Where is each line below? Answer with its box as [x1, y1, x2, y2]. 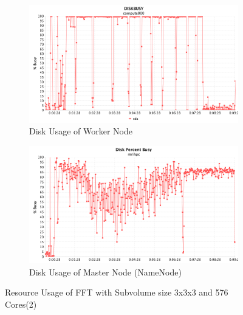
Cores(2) [5, 297, 37, 310]
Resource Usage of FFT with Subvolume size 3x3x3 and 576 [5, 286, 228, 299]
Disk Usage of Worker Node [29, 125, 132, 137]
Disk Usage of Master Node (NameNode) [29, 265, 182, 278]
